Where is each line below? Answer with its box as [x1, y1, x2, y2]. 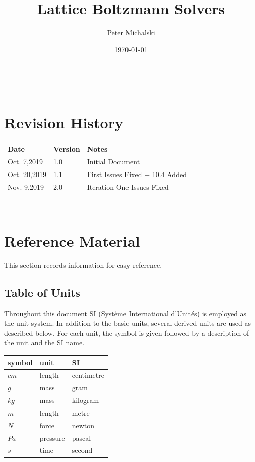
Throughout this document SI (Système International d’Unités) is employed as [4, 308, 247, 318]
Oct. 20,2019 [8, 169, 46, 180]
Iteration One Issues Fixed [87, 182, 169, 192]
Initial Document [87, 156, 140, 167]
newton [72, 420, 95, 430]
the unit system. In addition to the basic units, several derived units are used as [4, 318, 251, 328]
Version [53, 143, 80, 154]
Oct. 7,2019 [8, 156, 43, 167]
